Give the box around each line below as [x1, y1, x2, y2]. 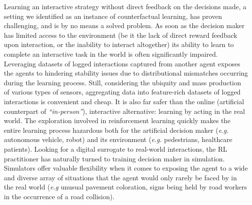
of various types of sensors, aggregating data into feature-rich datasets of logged [4, 87, 241, 97]
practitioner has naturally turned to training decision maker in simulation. [4, 153, 225, 163]
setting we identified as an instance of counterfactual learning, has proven [4, 11, 222, 21]
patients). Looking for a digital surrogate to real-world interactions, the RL [4, 143, 227, 154]
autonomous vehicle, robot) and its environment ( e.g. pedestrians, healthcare [4, 134, 233, 144]
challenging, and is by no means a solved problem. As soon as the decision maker [4, 20, 245, 31]
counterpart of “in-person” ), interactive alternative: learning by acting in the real [4, 106, 245, 116]
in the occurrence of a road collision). [4, 191, 115, 201]
